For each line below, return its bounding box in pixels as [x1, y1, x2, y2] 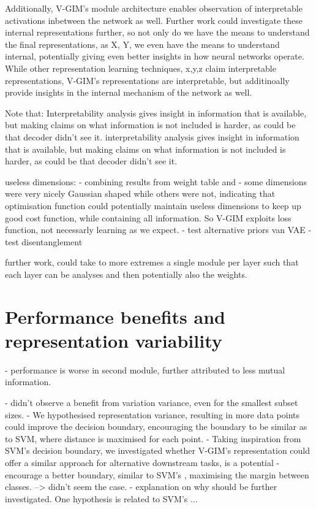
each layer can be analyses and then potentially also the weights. [5, 267, 247, 280]
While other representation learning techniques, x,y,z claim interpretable [5, 61, 276, 74]
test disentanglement [5, 235, 83, 248]
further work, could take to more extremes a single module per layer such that [5, 256, 299, 269]
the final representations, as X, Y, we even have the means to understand [5, 37, 280, 50]
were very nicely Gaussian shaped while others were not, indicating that [5, 187, 276, 200]
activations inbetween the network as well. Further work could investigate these [5, 13, 303, 26]
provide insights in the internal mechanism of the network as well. [5, 86, 252, 99]
